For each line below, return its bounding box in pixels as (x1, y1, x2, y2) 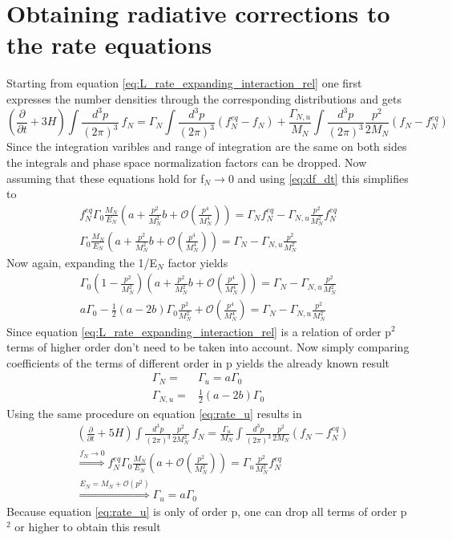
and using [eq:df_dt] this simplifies (237, 169, 409, 186)
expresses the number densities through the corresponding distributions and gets (6, 90, 402, 107)
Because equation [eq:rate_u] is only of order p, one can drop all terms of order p (6, 502, 407, 519)
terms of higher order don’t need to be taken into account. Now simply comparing (6, 339, 410, 355)
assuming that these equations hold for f (6, 169, 204, 186)
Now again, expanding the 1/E (6, 254, 158, 270)
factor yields (167, 254, 228, 270)
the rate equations (6, 28, 212, 61)
